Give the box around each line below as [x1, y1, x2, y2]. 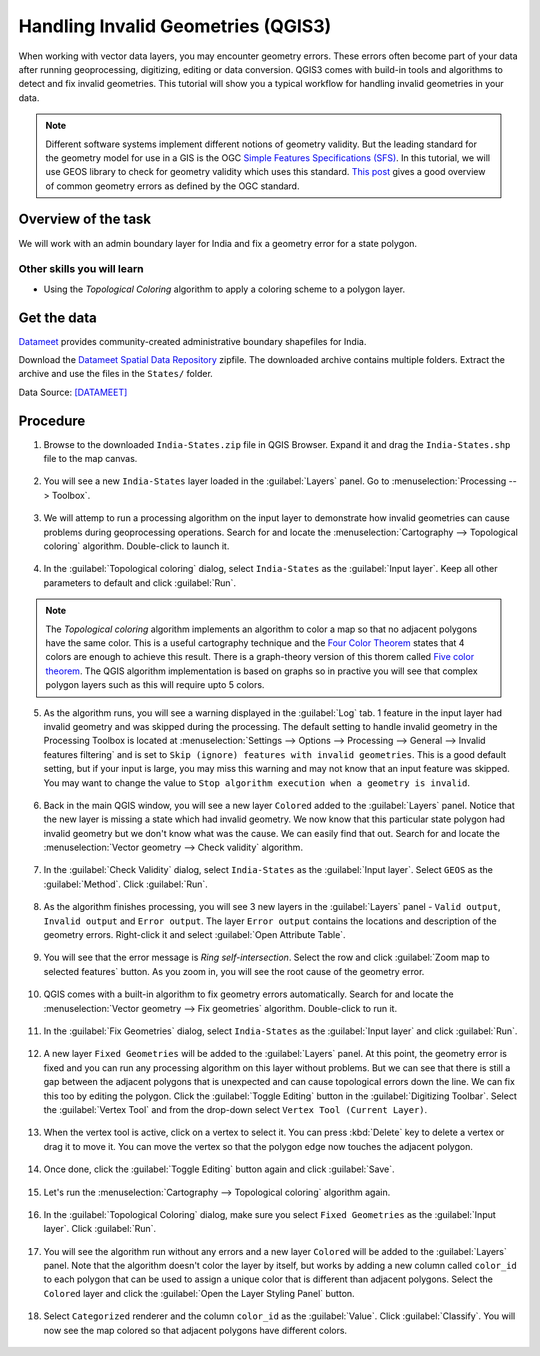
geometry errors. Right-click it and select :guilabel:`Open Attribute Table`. [43, 929, 346, 941]
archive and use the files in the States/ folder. [18, 368, 214, 380]
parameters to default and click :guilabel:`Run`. [43, 576, 237, 589]
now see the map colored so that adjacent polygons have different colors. [43, 1324, 348, 1336]
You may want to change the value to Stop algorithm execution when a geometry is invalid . [43, 776, 470, 789]
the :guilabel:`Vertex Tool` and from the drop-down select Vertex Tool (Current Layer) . [43, 1103, 428, 1115]
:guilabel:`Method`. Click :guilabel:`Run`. [43, 878, 209, 890]
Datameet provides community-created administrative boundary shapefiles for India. [18, 335, 367, 347]
